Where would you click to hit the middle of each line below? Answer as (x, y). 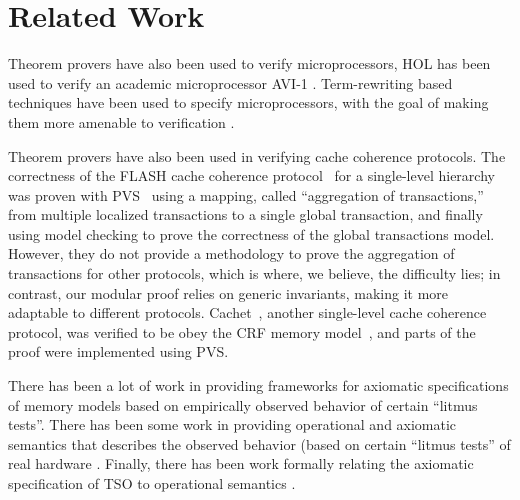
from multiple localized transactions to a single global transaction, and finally (245, 214)
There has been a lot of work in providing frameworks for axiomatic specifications (258, 385)
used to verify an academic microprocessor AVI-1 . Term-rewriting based (230, 82)
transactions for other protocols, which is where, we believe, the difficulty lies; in (254, 273)
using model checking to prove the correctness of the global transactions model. (251, 233)
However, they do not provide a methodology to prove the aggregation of (231, 253)
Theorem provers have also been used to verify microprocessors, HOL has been (249, 63)
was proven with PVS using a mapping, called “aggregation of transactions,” (246, 194)
